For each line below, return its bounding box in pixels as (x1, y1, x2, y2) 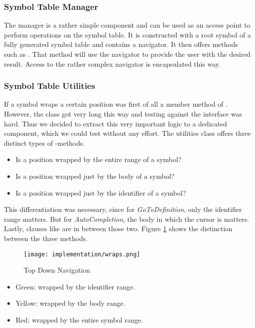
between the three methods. (4, 233, 88, 243)
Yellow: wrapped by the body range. (15, 298, 125, 308)
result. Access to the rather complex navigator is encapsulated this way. (4, 58, 220, 69)
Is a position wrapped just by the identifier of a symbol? (15, 187, 186, 198)
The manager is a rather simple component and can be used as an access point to (4, 20, 251, 30)
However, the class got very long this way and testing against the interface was (4, 109, 242, 119)
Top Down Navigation (24, 265, 90, 275)
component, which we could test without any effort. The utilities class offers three (4, 128, 251, 138)
